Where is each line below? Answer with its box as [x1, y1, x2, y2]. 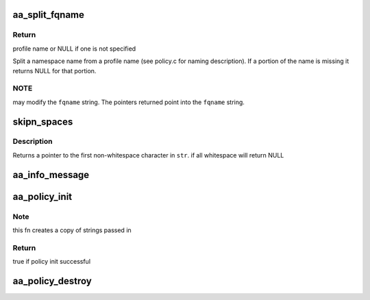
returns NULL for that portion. [12, 66, 97, 75]
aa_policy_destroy [12, 275, 92, 287]
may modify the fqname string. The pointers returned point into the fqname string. [12, 98, 245, 106]
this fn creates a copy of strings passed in [12, 226, 132, 234]
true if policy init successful [12, 258, 91, 266]
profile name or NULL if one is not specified [12, 45, 136, 53]
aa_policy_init [12, 190, 73, 202]
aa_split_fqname [12, 9, 85, 21]
